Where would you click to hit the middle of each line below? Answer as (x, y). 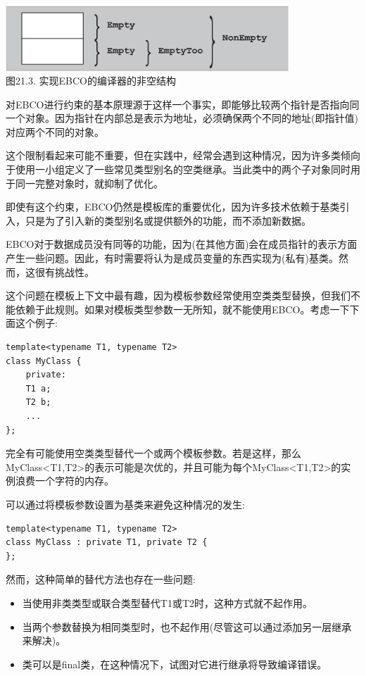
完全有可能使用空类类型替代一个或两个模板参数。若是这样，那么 (153, 453)
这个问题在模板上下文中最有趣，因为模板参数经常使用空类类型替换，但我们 (178, 295)
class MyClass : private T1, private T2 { (107, 543)
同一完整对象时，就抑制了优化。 (89, 183)
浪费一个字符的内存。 (64, 481)
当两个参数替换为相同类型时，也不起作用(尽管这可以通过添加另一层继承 (187, 626)
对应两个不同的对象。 (55, 131)
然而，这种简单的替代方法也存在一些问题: (101, 579)
